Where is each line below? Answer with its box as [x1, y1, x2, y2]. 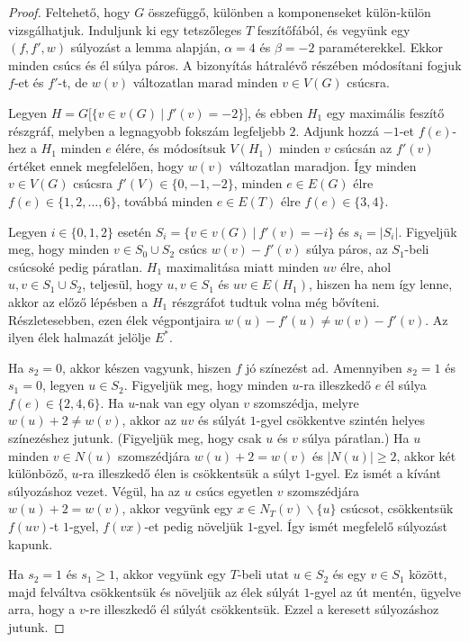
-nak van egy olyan [135, 393, 239, 411]
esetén [117, 222, 152, 240]
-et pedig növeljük [144, 517, 244, 536]
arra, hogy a [8, 600, 76, 619]
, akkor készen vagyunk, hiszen [62, 357, 231, 376]
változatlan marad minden [132, 73, 278, 92]
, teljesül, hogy [82, 275, 163, 294]
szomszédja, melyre [253, 393, 359, 411]
